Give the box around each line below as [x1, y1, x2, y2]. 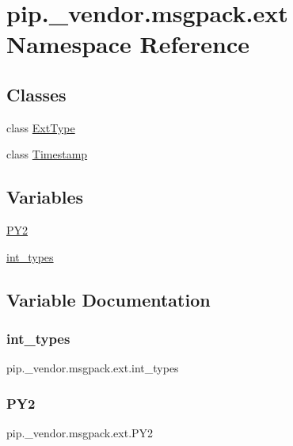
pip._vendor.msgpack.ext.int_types [6, 360, 179, 376]
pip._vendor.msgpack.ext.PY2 [6, 425, 154, 441]
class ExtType [6, 119, 75, 135]
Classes [6, 82, 67, 106]
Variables [6, 185, 84, 209]
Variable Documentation [6, 287, 211, 311]
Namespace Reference [6, 28, 249, 60]
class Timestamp [6, 146, 88, 162]
